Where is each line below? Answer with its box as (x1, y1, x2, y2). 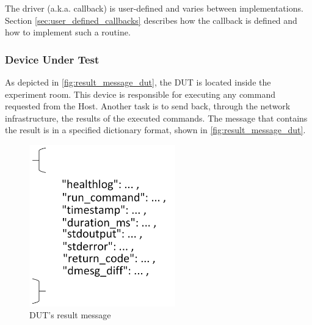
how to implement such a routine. (5, 26, 131, 38)
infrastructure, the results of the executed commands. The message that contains (5, 111, 308, 124)
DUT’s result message (29, 309, 111, 321)
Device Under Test (5, 51, 100, 67)
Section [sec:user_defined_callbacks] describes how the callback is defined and (5, 13, 297, 26)
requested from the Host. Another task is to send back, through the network (5, 100, 291, 112)
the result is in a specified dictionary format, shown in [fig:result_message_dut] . (5, 123, 306, 136)
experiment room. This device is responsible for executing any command (5, 87, 276, 100)
